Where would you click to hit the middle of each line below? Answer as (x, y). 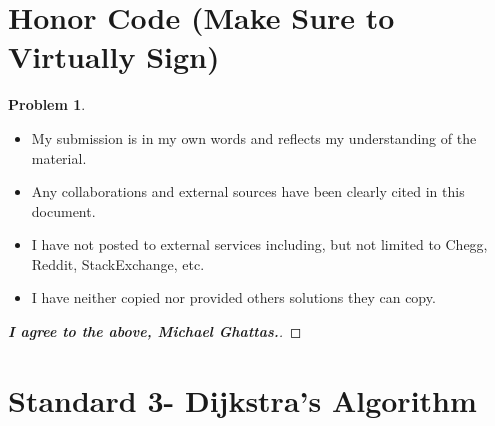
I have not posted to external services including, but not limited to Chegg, (259, 244)
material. (59, 157)
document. (63, 210)
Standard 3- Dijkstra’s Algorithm (242, 399)
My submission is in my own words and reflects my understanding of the (254, 137)
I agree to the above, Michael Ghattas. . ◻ (155, 331)
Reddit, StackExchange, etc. (118, 263)
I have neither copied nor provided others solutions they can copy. (233, 297)
